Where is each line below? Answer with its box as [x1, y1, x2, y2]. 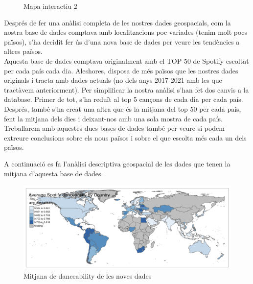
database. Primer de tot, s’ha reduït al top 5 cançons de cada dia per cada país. [4, 94, 243, 104]
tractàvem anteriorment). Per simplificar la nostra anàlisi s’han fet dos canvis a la [4, 84, 249, 95]
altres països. [4, 46, 43, 56]
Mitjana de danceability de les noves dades [23, 271, 152, 281]
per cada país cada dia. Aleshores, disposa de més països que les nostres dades [4, 65, 238, 75]
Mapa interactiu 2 [23, 1, 77, 11]
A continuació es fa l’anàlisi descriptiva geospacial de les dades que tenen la [4, 158, 230, 168]
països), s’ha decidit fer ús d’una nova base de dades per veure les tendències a [4, 36, 240, 47]
